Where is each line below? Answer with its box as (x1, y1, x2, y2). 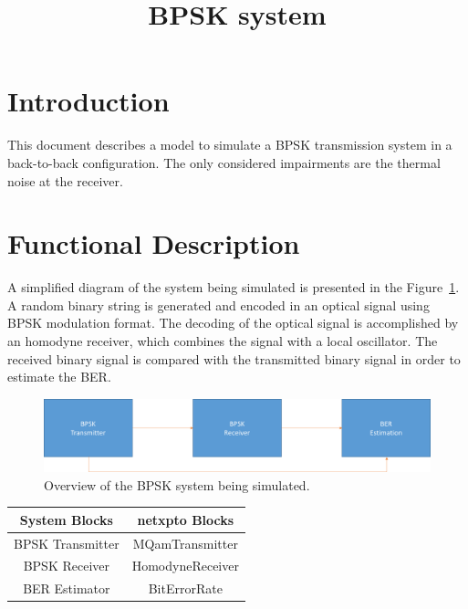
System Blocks (19, 509, 113, 529)
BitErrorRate (148, 579, 223, 598)
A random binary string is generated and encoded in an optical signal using (7, 295, 430, 314)
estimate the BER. (7, 367, 111, 386)
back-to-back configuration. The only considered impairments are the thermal (7, 152, 441, 172)
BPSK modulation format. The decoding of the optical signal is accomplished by (7, 313, 459, 332)
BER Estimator (23, 579, 110, 598)
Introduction (7, 82, 170, 120)
